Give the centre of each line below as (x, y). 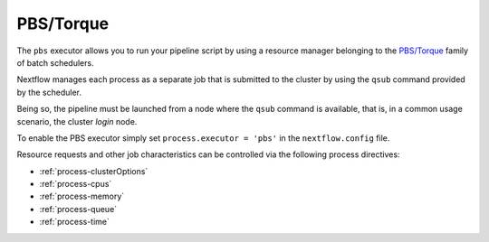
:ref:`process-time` (75, 222)
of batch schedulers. (55, 62)
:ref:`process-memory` (82, 196)
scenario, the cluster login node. (77, 121)
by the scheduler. (49, 92)
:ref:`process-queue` (78, 209)
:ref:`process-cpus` (76, 184)
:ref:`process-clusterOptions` (94, 171)
